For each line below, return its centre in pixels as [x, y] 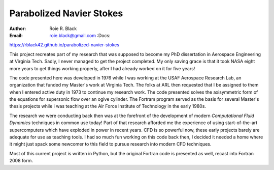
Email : [16, 35]
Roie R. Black [63, 29]
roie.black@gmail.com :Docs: [80, 35]
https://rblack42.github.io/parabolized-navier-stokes [64, 45]
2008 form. [21, 161]
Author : [18, 29]
